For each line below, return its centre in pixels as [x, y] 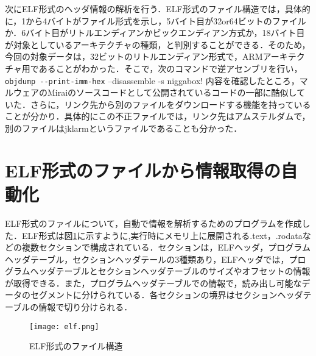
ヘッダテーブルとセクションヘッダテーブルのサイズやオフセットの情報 [170, 271]
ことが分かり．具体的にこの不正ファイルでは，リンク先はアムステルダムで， [158, 116]
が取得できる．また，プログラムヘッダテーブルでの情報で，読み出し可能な [153, 283]
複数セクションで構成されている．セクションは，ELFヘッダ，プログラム [166, 247]
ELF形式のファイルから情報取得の [143, 170]
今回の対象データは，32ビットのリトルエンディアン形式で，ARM [134, 56]
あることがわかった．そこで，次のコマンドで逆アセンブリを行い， [170, 68]
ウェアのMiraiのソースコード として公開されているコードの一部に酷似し [155, 92]
